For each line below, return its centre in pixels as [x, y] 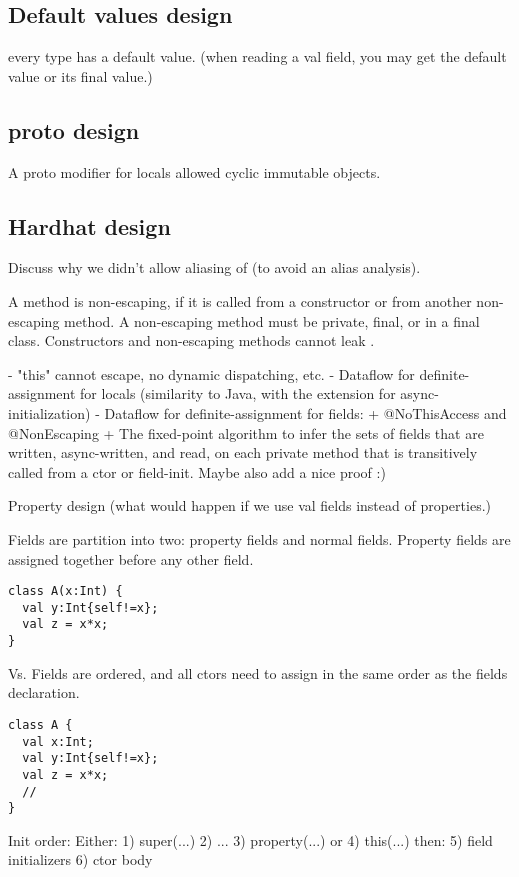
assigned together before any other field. [131, 558]
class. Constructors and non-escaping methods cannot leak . [191, 340]
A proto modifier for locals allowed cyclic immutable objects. [194, 171]
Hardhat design [89, 225]
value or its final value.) [80, 75]
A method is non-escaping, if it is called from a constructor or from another [240, 300]
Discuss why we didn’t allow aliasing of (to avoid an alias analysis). [214, 267]
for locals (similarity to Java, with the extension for [238, 393]
